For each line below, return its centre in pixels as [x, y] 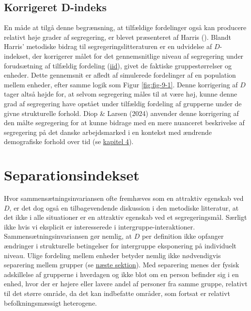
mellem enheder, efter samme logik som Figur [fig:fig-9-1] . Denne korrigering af [121, 84]
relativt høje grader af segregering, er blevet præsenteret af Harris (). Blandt [118, 37]
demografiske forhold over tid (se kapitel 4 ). [69, 141]
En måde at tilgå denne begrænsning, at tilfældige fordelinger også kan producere [125, 27]
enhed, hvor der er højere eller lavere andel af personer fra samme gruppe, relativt [126, 284]
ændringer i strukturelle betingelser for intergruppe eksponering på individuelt [120, 246]
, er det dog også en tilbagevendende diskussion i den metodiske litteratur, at [124, 207]
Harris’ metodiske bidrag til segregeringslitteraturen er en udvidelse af [108, 46]
